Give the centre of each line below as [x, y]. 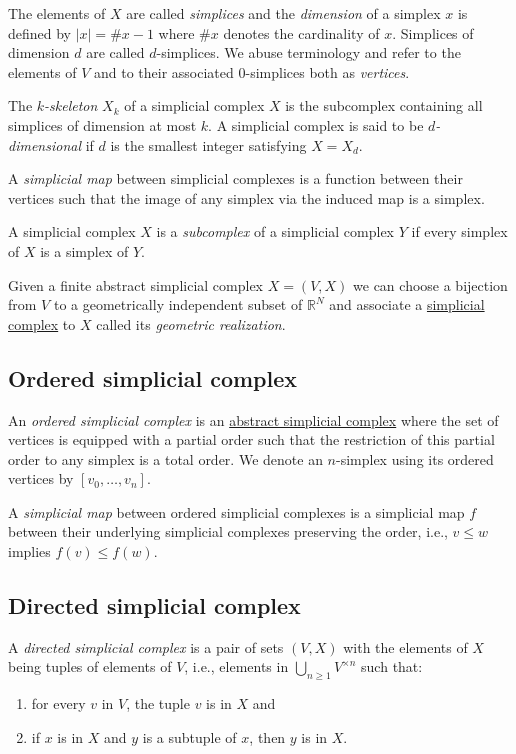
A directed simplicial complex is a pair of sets [146, 646]
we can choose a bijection [430, 284]
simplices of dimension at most [102, 124]
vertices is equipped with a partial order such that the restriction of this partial [251, 439]
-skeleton [71, 105]
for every [58, 703]
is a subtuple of [189, 736]
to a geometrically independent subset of [178, 304]
